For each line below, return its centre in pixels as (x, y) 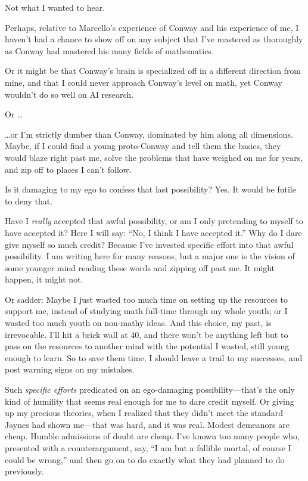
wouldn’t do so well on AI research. (69, 94)
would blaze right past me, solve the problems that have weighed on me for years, (154, 157)
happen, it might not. (44, 279)
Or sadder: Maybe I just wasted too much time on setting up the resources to (147, 299)
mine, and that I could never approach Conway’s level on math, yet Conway (144, 82)
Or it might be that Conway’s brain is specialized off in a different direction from (153, 71)
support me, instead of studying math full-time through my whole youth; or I (146, 311)
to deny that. (29, 201)
